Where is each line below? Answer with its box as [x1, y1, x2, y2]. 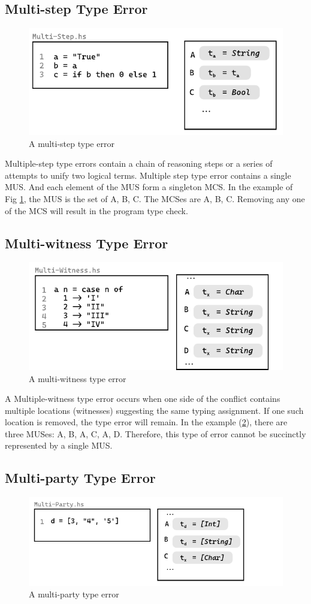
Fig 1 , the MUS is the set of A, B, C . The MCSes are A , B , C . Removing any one [5, 193, 305, 205]
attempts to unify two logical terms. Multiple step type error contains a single [5, 169, 291, 181]
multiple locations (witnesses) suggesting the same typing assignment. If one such [5, 404, 304, 416]
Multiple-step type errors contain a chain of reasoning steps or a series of [5, 157, 273, 170]
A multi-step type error [29, 137, 114, 149]
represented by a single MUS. [5, 439, 113, 452]
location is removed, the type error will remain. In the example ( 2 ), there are [5, 416, 288, 428]
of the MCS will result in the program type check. [5, 204, 188, 217]
